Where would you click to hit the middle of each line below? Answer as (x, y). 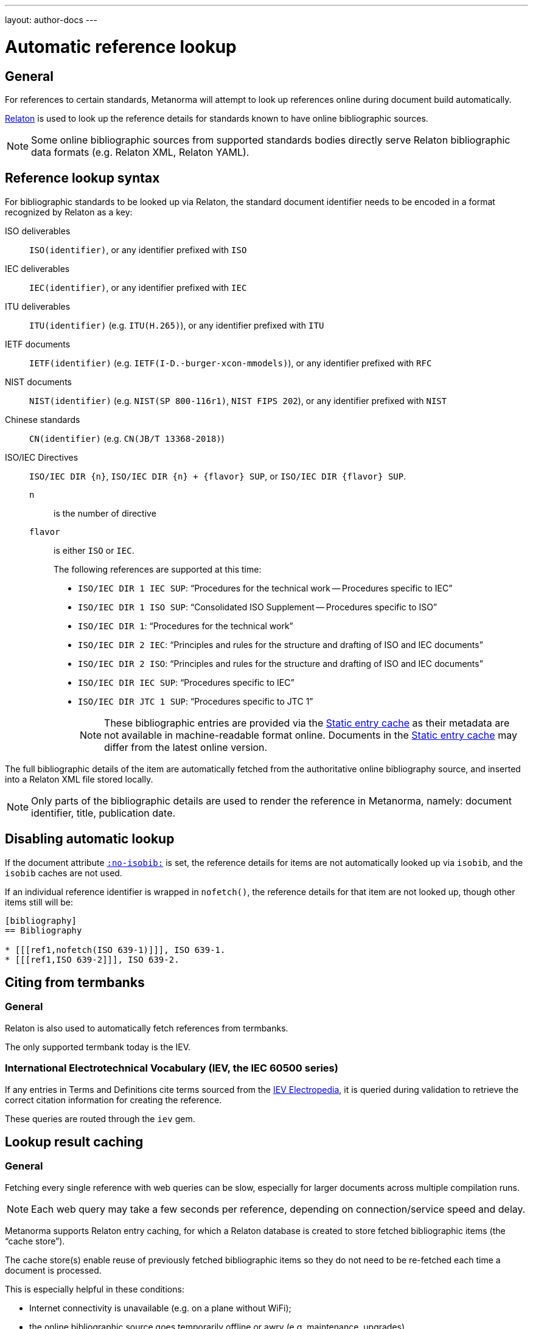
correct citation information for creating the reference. (113, 1100)
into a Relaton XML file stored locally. (79, 779)
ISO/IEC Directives (42, 457)
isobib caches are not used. (64, 873)
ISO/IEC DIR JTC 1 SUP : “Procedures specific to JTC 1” (196, 701)
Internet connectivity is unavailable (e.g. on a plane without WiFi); (160, 1308)
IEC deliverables (37, 268)
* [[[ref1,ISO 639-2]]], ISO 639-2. (92, 959)
